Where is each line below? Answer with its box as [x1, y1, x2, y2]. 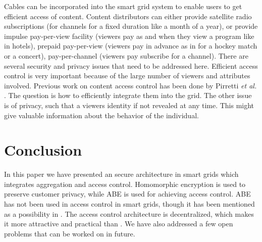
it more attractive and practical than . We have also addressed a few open [4, 218, 233, 229]
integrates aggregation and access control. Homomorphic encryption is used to [4, 178, 246, 189]
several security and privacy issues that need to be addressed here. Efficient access [4, 60, 258, 71]
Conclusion [4, 139, 82, 160]
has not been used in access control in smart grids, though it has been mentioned [4, 199, 255, 209]
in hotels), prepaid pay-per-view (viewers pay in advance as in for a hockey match [4, 40, 257, 51]
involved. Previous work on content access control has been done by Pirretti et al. [4, 80, 257, 90]
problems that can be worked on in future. [4, 228, 135, 238]
